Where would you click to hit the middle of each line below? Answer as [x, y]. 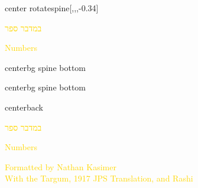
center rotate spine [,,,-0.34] [52, 8]
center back [24, 107]
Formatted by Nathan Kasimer [61, 166]
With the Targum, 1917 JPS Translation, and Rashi [99, 178]
